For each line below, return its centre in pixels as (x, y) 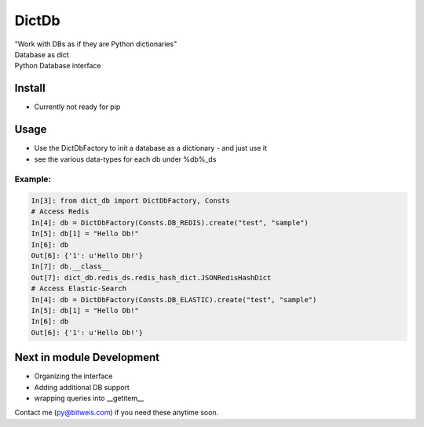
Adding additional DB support (82, 387)
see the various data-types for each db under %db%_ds (125, 159)
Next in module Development (87, 358)
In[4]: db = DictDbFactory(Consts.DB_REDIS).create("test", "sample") (170, 223)
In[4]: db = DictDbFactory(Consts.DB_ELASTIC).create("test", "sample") (174, 299)
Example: (33, 179)
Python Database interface (58, 66)
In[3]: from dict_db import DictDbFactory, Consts (131, 201)
